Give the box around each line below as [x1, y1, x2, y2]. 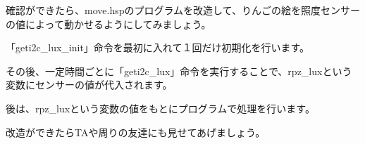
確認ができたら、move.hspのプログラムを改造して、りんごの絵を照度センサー [6, 3, 360, 17]
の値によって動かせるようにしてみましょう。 [6, 16, 211, 31]
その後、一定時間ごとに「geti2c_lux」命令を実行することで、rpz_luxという [6, 63, 352, 78]
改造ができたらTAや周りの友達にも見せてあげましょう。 [6, 124, 266, 139]
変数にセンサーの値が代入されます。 [6, 77, 173, 92]
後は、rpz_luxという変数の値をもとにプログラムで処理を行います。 [6, 100, 315, 115]
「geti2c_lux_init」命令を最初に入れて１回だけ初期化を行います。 [6, 40, 310, 55]
